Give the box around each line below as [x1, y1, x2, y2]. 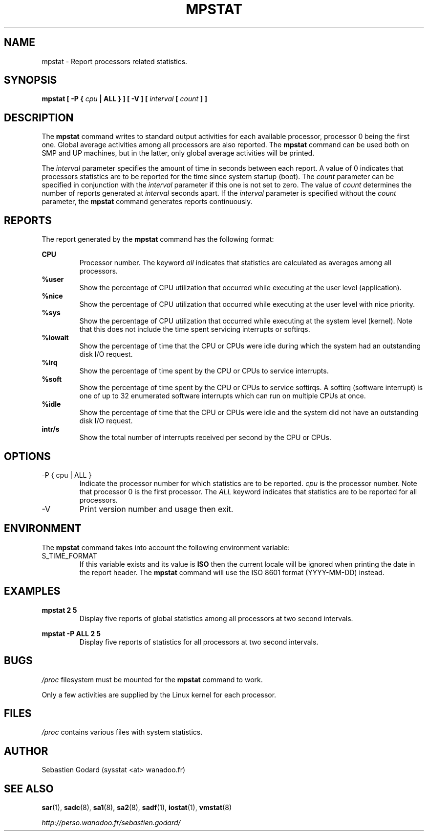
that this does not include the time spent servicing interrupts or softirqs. [79, 325, 310, 334]
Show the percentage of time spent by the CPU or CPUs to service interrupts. [79, 367, 329, 375]
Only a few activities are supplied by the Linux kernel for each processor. [42, 690, 277, 699]
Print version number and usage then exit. [79, 504, 234, 514]
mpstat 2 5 [42, 605, 77, 614]
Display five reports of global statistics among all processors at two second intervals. [79, 614, 353, 623]
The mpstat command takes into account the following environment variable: [42, 543, 290, 552]
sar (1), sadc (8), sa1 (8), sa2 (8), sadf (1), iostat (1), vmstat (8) [42, 803, 232, 812]
